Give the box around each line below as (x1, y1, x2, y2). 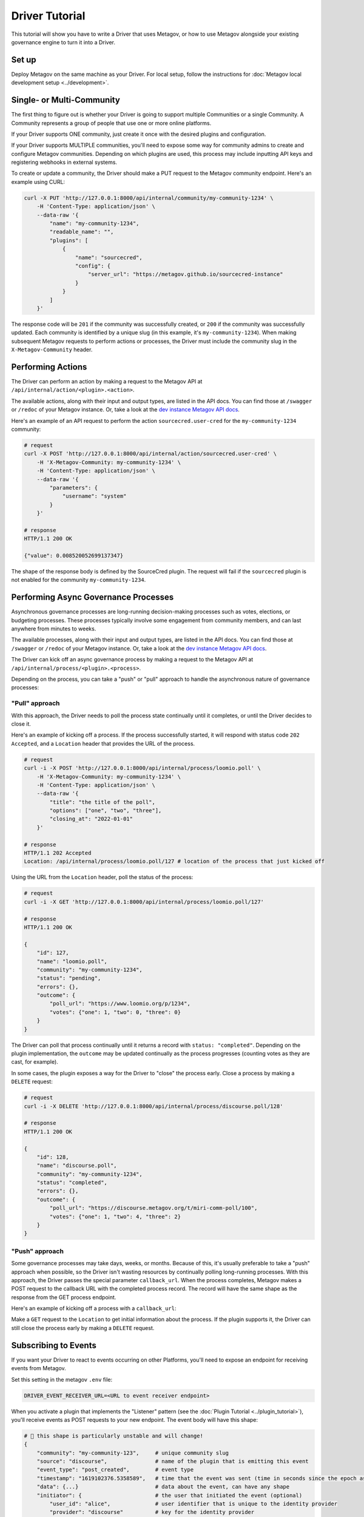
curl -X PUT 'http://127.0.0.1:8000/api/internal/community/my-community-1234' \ (24, 194, 274, 201)
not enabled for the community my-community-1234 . (11, 576, 146, 584)
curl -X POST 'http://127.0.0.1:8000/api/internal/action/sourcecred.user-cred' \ (24, 450, 277, 458)
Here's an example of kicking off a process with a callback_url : (11, 1305, 177, 1312)
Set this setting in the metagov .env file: (11, 1376, 112, 1383)
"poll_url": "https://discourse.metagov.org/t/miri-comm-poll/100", (49, 1204, 258, 1212)
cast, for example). (11, 1058, 59, 1066)
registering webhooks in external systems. (11, 158, 118, 166)
